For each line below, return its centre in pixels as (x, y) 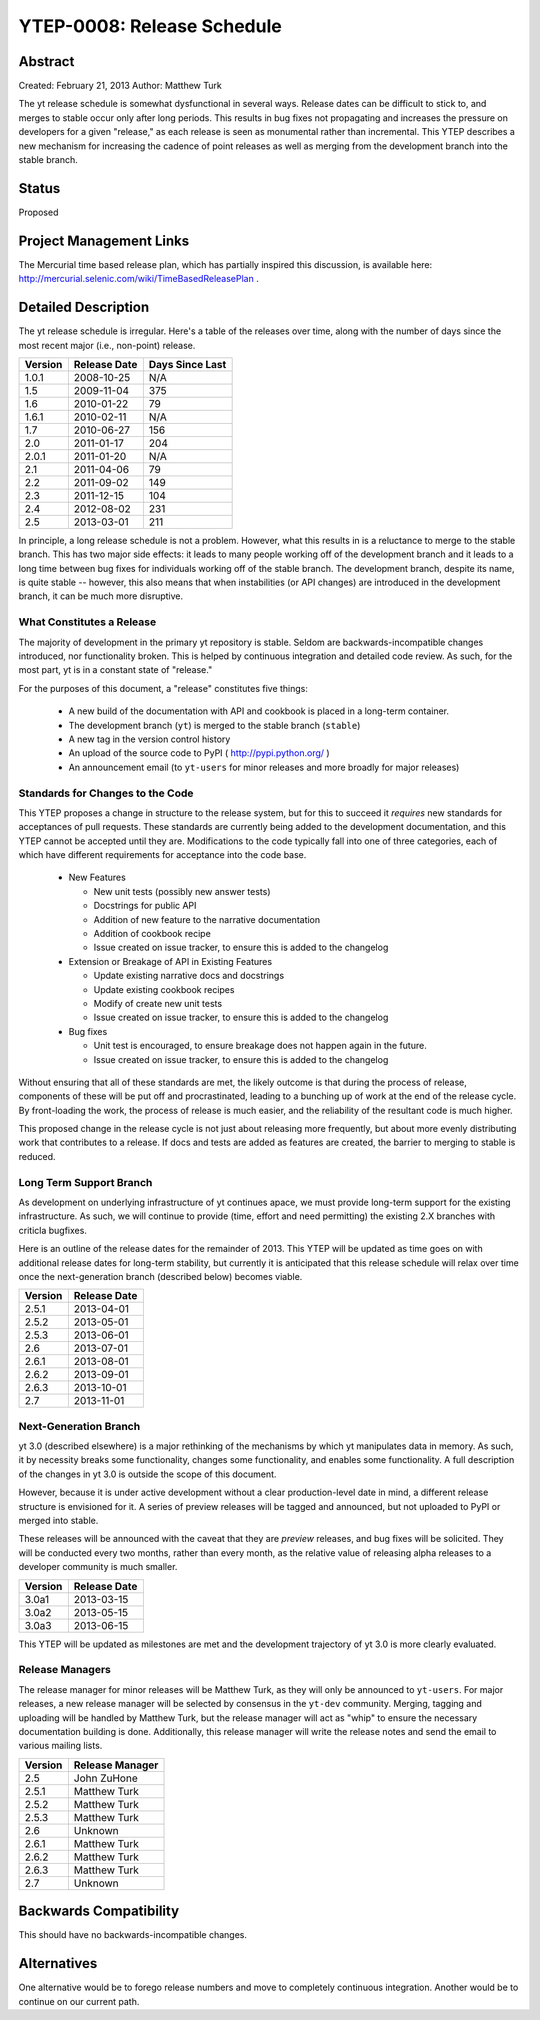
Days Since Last (187, 364)
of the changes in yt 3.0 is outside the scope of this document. (147, 1474)
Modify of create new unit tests (158, 1003)
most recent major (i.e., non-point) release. (107, 345)
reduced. (37, 1156)
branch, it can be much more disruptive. (101, 596)
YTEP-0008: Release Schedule (150, 26)
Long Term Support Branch (85, 1182)
